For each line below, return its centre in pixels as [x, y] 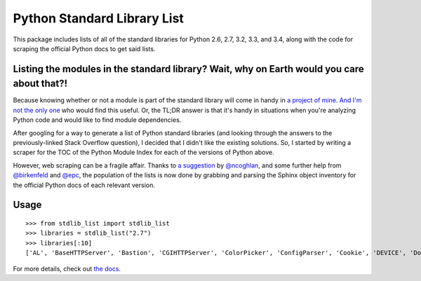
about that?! [40, 84]
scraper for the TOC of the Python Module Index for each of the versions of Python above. [143, 152]
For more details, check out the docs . [67, 268]
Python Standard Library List [98, 18]
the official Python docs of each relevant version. [84, 185]
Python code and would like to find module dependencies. [97, 120]
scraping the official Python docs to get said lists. [84, 48]
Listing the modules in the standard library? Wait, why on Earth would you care [188, 69]
